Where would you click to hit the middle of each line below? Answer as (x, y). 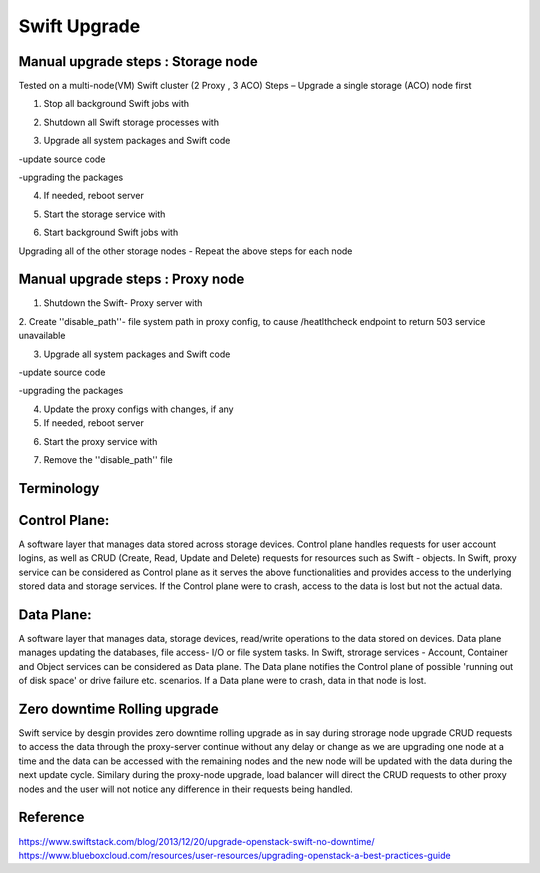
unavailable (42, 336)
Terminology (59, 488)
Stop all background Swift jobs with (116, 104)
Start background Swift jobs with (111, 232)
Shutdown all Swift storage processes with (131, 122)
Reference (51, 817)
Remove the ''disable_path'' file (108, 459)
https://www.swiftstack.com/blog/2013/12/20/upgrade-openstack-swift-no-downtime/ (196, 841)
